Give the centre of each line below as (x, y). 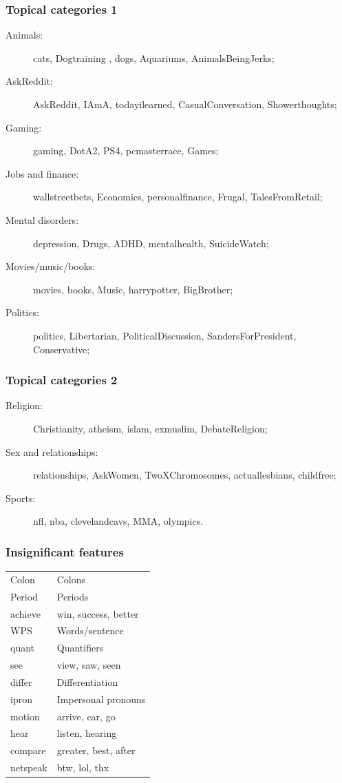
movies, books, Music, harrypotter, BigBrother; (133, 289)
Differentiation (87, 681)
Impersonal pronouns (101, 699)
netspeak (29, 768)
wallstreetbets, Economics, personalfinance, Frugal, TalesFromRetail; (178, 197)
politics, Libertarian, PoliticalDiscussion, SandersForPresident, (165, 335)
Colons (71, 579)
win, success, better (98, 613)
